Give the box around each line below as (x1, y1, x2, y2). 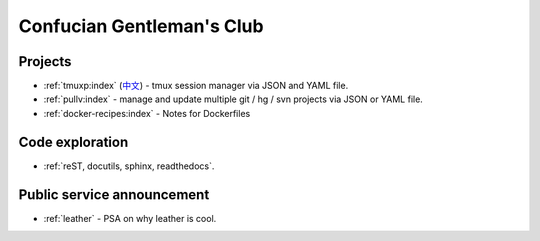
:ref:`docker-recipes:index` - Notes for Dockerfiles (43, 107, 251, 119)
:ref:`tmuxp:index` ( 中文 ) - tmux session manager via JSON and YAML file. (43, 80, 349, 92)
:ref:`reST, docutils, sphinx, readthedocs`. (43, 160, 215, 172)
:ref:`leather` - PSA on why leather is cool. (43, 212, 217, 224)
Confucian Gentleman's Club (18, 15, 264, 37)
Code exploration (18, 133, 129, 150)
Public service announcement (18, 186, 210, 203)
